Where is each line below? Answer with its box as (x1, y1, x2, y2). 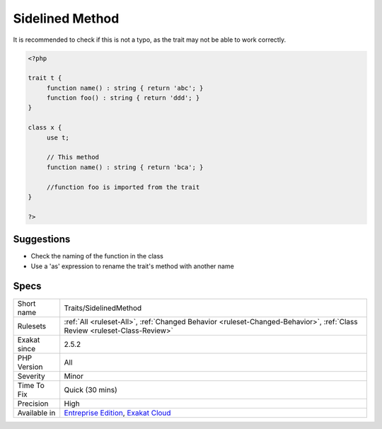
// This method (46, 153, 99, 161)
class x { (28, 124, 62, 132)
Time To (17, 380, 45, 390)
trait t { (28, 74, 62, 82)
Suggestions (13, 234, 71, 246)
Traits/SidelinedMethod (64, 303, 142, 313)
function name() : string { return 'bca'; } (46, 163, 204, 171)
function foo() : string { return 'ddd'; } (46, 94, 200, 102)
